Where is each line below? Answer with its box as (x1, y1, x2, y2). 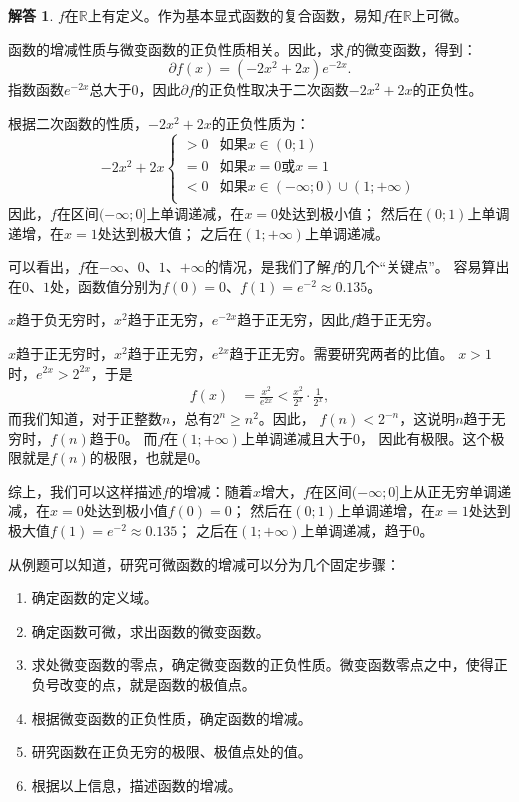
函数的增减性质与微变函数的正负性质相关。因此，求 (8, 38, 344, 59)
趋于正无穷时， (16, 342, 115, 363)
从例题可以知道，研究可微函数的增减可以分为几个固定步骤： (8, 553, 400, 574)
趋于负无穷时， (16, 309, 115, 330)
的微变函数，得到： (350, 38, 477, 59)
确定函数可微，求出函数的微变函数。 (31, 620, 270, 641)
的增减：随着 (168, 480, 253, 501)
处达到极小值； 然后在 (278, 202, 423, 223)
